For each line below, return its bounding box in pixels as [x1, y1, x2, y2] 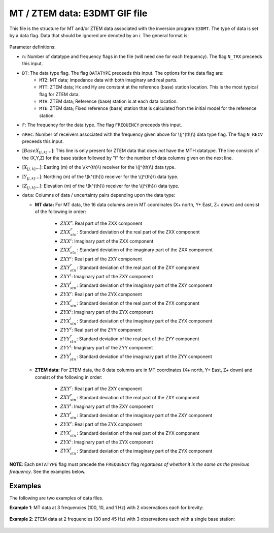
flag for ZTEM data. [39, 91, 80, 97]
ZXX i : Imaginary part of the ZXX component [60, 237, 154, 244]
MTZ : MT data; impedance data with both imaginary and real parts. [39, 77, 178, 83]
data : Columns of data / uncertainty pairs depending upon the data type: [22, 192, 176, 198]
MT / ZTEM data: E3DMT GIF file [9, 8, 148, 19]
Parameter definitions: [9, 44, 56, 50]
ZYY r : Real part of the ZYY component [60, 326, 142, 333]
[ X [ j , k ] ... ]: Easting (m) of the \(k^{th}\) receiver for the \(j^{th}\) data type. [22, 164, 176, 171]
